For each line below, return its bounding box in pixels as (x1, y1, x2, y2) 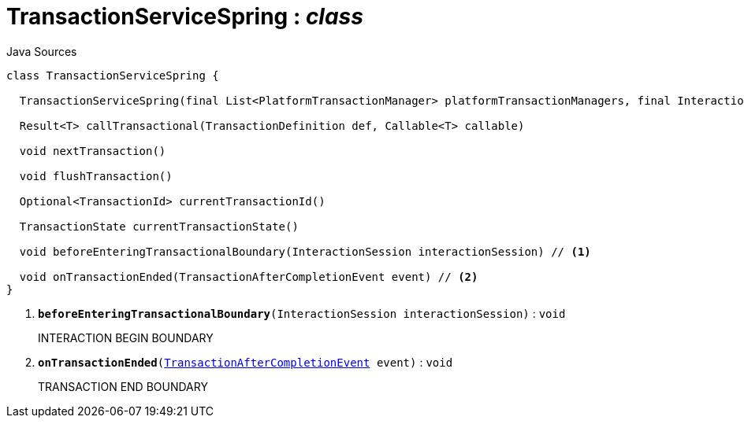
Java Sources (6, 44, 77, 58)
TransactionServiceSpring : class (6, 3, 363, 30)
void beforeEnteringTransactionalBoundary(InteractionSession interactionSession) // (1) (19, 245, 591, 258)
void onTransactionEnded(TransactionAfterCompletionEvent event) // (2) (19, 270, 478, 283)
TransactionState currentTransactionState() (19, 219, 299, 233)
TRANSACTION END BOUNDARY (38, 379, 208, 393)
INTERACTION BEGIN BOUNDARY (38, 330, 214, 345)
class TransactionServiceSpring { (6, 68, 219, 82)
